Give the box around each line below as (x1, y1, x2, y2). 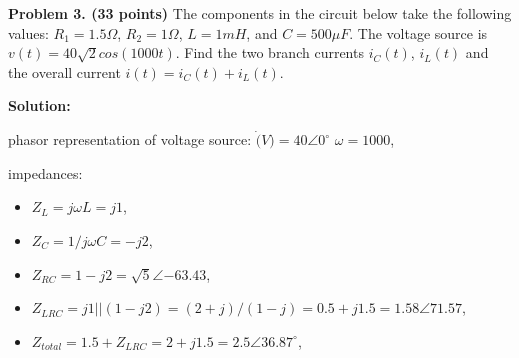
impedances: (8, 162, 83, 183)
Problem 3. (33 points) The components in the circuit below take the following (8, 3, 512, 23)
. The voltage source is (349, 22, 488, 43)
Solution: (8, 95, 71, 116)
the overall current (8, 61, 121, 82)
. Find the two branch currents (175, 42, 364, 63)
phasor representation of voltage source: (8, 129, 252, 150)
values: (8, 22, 49, 43)
